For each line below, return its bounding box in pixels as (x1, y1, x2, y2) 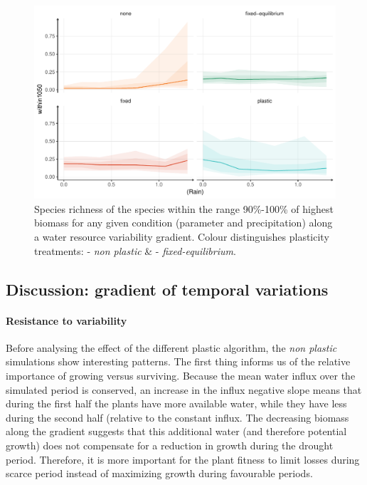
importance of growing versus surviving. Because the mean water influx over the (6, 367, 356, 382)
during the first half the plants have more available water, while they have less (6, 396, 347, 411)
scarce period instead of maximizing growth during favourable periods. (6, 466, 313, 481)
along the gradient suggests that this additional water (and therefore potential (6, 424, 347, 439)
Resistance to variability (6, 313, 127, 328)
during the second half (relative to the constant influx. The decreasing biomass (6, 410, 349, 424)
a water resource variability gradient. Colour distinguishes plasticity (34, 229, 329, 244)
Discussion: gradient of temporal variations (6, 278, 329, 300)
